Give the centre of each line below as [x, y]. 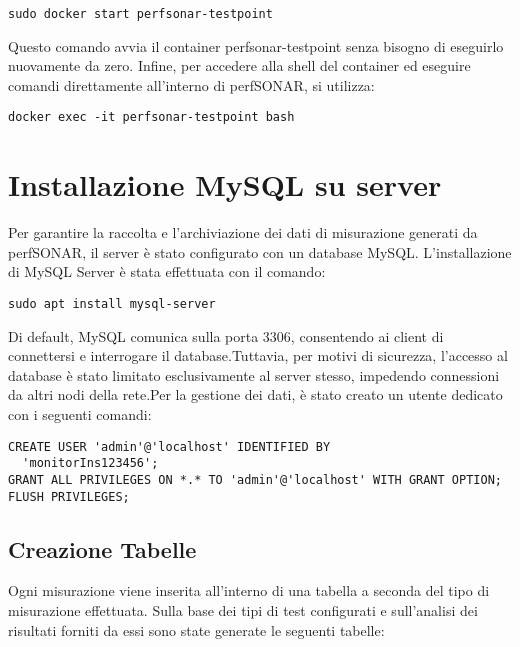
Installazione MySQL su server [225, 184]
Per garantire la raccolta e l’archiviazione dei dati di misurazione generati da [243, 232]
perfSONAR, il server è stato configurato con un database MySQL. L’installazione [260, 251]
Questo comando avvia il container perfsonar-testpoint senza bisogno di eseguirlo [256, 45]
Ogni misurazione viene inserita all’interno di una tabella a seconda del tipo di [249, 590]
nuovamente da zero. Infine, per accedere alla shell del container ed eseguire [239, 65]
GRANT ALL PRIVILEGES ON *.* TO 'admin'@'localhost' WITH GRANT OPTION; [255, 479]
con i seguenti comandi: [80, 414]
